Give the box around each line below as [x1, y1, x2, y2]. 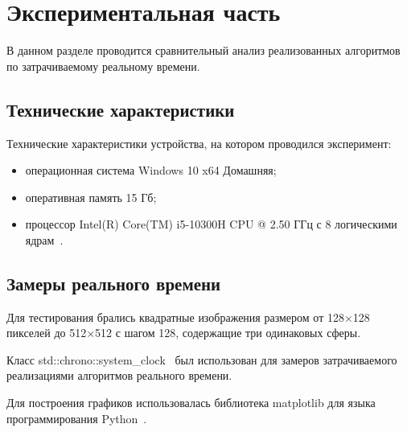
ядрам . [25, 231, 64, 248]
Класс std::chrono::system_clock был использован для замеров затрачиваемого [6, 351, 397, 368]
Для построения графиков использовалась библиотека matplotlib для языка [6, 394, 376, 411]
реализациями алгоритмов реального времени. [6, 367, 232, 384]
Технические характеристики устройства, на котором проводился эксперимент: [6, 134, 392, 151]
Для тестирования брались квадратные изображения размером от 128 [6, 308, 344, 325]
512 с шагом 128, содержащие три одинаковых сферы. [95, 324, 361, 341]
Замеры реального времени [6, 270, 221, 295]
